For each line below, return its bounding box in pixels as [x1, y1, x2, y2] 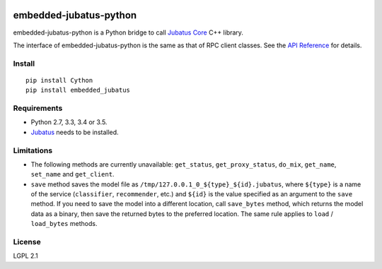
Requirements [13, 103, 63, 113]
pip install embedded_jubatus [25, 86, 131, 95]
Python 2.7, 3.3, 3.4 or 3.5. [30, 118, 108, 126]
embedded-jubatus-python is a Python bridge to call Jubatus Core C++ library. [13, 28, 244, 37]
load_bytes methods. [30, 220, 98, 228]
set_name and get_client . [30, 170, 115, 179]
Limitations [13, 145, 53, 155]
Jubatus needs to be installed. [30, 128, 120, 136]
